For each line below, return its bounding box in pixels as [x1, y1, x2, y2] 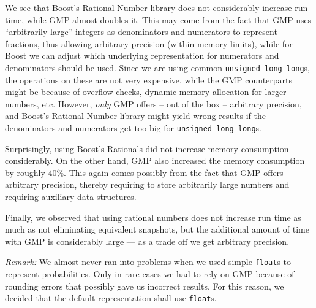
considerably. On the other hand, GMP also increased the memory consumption [5, 154, 305, 167]
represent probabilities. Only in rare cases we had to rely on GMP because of [5, 268, 295, 280]
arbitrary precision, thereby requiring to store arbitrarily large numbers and [5, 178, 290, 191]
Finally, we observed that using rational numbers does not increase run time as [5, 210, 301, 223]
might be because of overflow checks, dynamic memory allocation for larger [5, 85, 287, 98]
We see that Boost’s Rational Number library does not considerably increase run [5, 1, 308, 13]
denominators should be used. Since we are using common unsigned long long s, [5, 61, 310, 74]
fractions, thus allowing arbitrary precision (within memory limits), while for [5, 37, 293, 50]
